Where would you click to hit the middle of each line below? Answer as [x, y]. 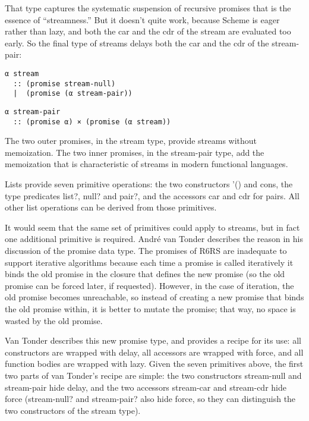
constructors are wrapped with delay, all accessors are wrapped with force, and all [154, 352]
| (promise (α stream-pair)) [73, 94]
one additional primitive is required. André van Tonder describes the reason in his [154, 239]
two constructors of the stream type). [73, 410]
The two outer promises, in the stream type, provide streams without [131, 141]
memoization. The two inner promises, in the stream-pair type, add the [135, 152]
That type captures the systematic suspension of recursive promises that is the [148, 8]
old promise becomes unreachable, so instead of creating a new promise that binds [154, 297]
